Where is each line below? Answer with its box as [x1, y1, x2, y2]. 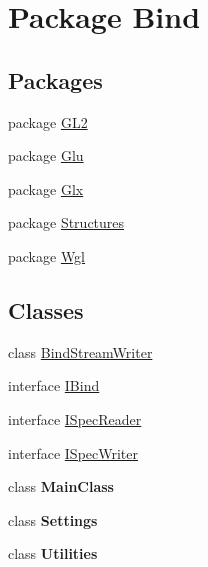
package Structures [8, 212, 125, 233]
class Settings [8, 509, 98, 530]
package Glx [8, 178, 84, 199]
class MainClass [8, 476, 114, 497]
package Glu [8, 145, 84, 166]
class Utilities [8, 543, 98, 564]
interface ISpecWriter [8, 442, 139, 463]
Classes [8, 294, 84, 325]
